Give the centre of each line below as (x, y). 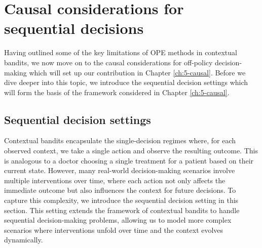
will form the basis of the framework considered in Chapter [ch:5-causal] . (117, 92)
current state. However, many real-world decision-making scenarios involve (120, 170)
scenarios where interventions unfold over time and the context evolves (114, 230)
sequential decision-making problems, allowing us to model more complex (118, 220)
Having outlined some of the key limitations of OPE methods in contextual (121, 52)
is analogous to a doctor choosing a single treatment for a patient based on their (129, 160)
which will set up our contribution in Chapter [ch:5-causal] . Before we (137, 72)
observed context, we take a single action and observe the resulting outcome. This (131, 151)
